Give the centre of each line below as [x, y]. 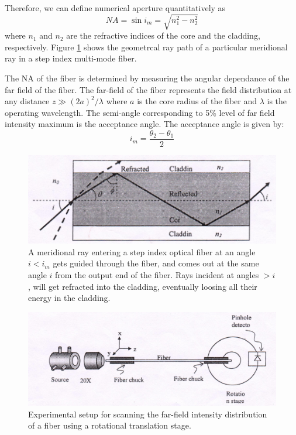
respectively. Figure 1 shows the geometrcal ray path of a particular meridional [146, 47]
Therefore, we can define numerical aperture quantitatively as [115, 8]
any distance [27, 101]
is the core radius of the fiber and [197, 101]
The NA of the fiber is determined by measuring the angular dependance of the [147, 78]
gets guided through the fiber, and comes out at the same [156, 263]
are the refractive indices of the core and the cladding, [163, 35]
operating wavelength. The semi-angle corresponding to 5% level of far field [140, 112]
